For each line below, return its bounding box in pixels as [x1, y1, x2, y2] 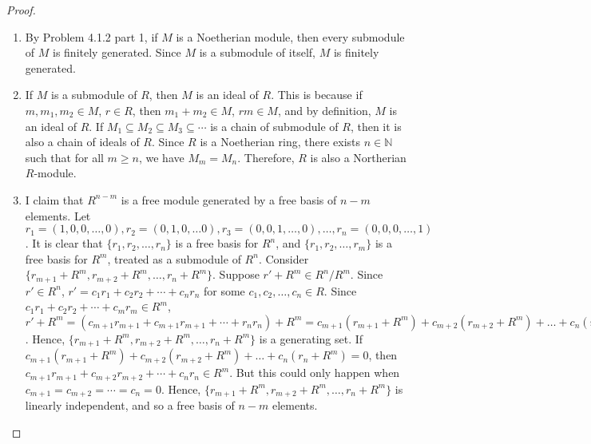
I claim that [25, 191, 84, 208]
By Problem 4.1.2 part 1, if [25, 28, 158, 45]
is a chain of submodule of [210, 117, 339, 134]
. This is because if [271, 86, 363, 103]
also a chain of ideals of [25, 133, 140, 150]
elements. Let [25, 207, 91, 224]
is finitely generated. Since [53, 44, 181, 61]
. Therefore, [237, 149, 295, 165]
